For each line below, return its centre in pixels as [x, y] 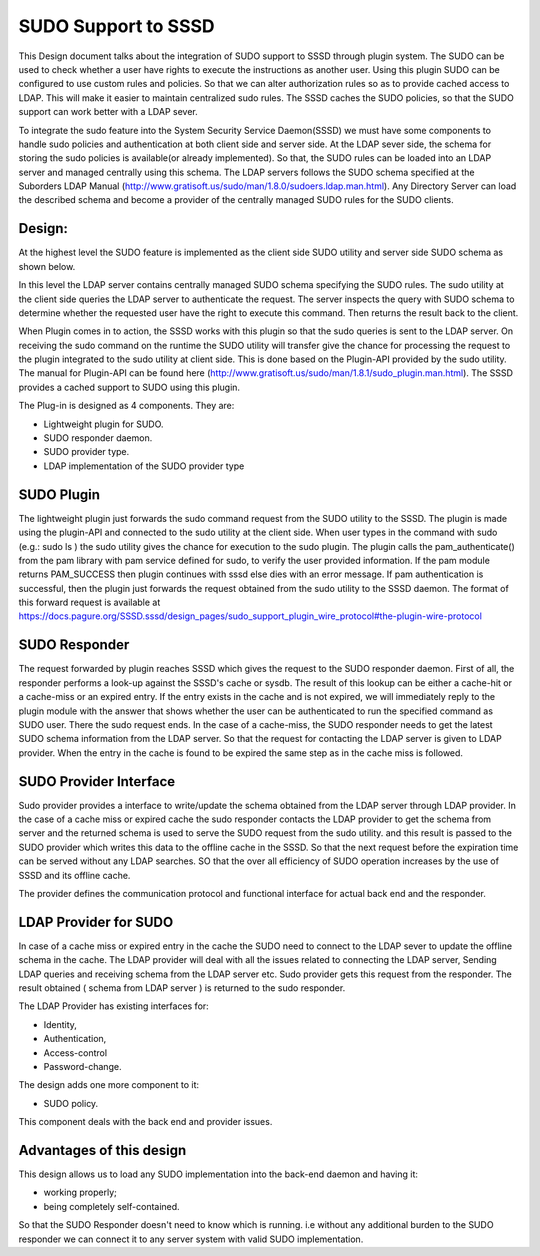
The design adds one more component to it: [109, 1085]
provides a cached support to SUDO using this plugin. [129, 387]
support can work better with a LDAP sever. [108, 112]
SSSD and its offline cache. [74, 875]
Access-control [75, 1052]
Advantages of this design [102, 1150]
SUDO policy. [71, 1103]
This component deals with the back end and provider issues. [145, 1122]
